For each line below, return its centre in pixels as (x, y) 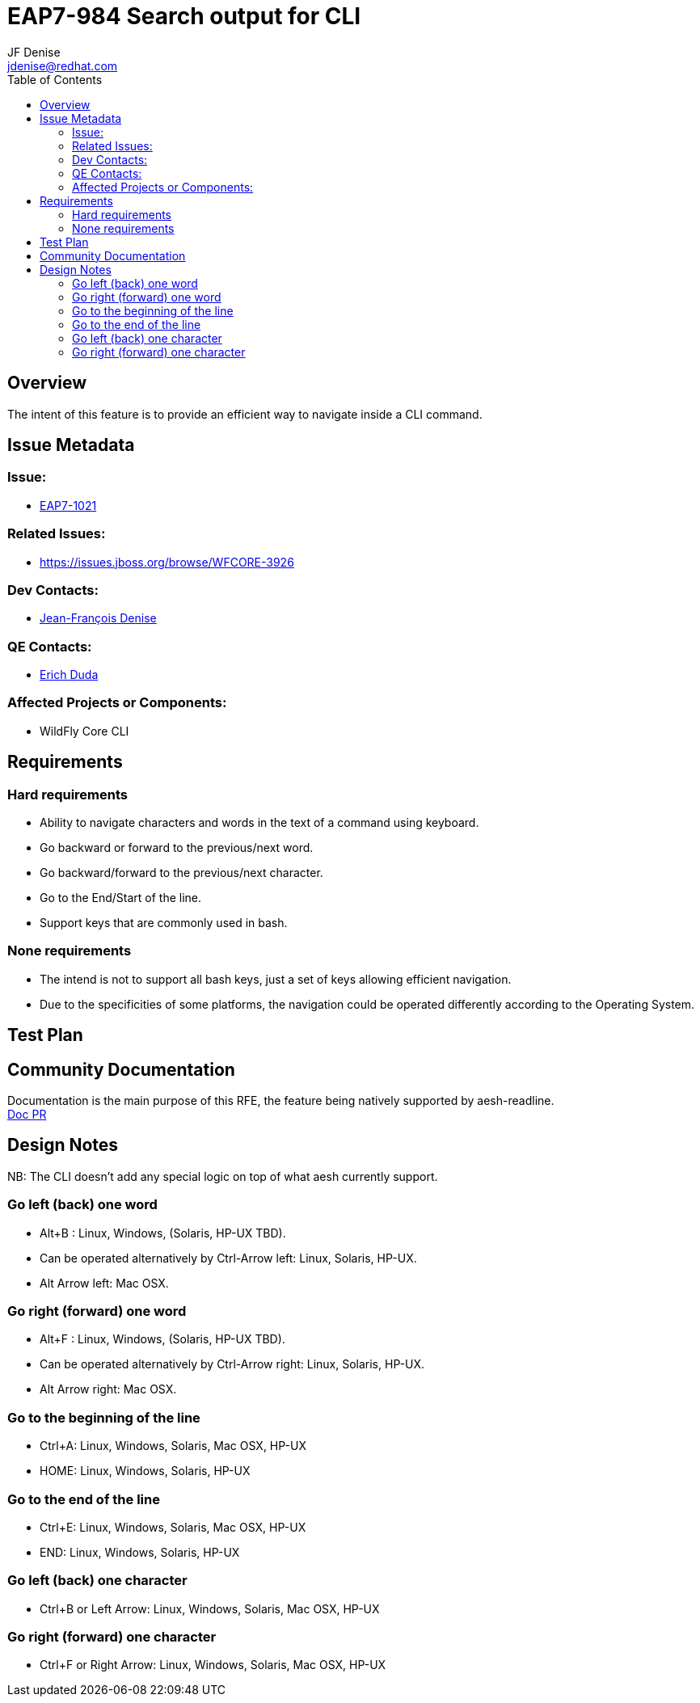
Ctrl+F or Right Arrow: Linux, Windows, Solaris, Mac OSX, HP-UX (213, 1665)
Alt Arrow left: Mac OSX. (104, 1283)
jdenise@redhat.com (63, 65)
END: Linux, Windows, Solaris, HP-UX (140, 1552)
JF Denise (34, 52)
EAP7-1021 (68, 505)
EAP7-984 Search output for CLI (184, 16)
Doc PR (27, 1115)
